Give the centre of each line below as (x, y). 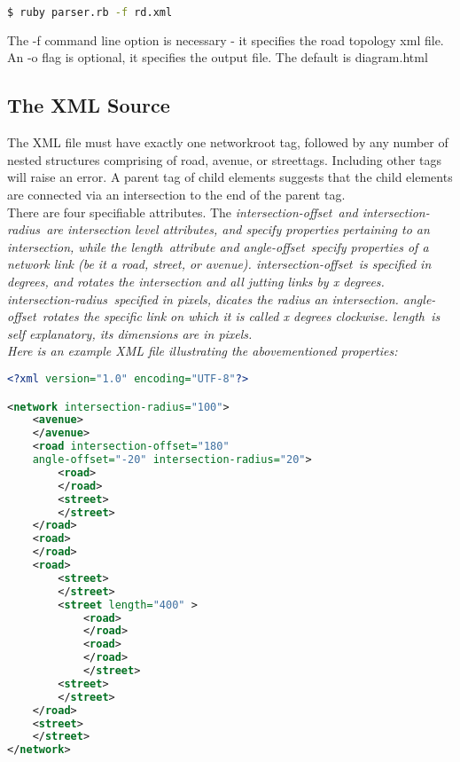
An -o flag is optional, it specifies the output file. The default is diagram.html (218, 57)
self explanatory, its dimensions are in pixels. (130, 333)
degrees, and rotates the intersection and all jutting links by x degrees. (196, 282)
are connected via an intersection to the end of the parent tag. (176, 195)
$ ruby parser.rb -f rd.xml (90, 12)
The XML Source (89, 105)
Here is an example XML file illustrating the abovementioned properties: (203, 351)
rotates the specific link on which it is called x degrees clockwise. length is (241, 316)
